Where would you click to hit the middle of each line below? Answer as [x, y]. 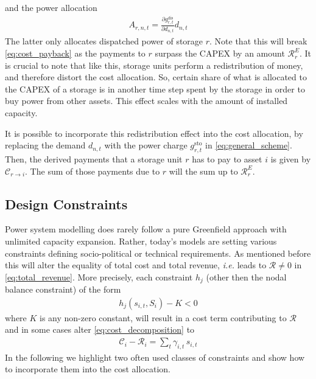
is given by [291, 159]
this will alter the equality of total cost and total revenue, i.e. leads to [136, 265]
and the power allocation [51, 7]
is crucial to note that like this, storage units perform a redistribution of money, [154, 65]
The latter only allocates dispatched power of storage [104, 41]
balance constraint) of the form [63, 289]
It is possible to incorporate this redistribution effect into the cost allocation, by [154, 133]
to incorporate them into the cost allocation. [88, 369]
